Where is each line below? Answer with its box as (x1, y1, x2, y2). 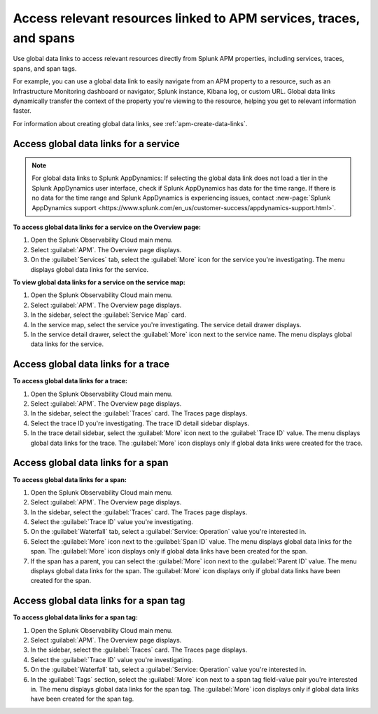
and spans (13, 30, 75, 46)
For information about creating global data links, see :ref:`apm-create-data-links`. (13, 119, 248, 128)
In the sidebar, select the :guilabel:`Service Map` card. (30, 310, 187, 319)
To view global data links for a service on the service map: (13, 278, 185, 287)
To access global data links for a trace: (13, 377, 128, 385)
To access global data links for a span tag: (13, 613, 138, 622)
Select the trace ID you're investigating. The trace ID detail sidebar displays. (30, 419, 250, 427)
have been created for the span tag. (30, 694, 134, 703)
